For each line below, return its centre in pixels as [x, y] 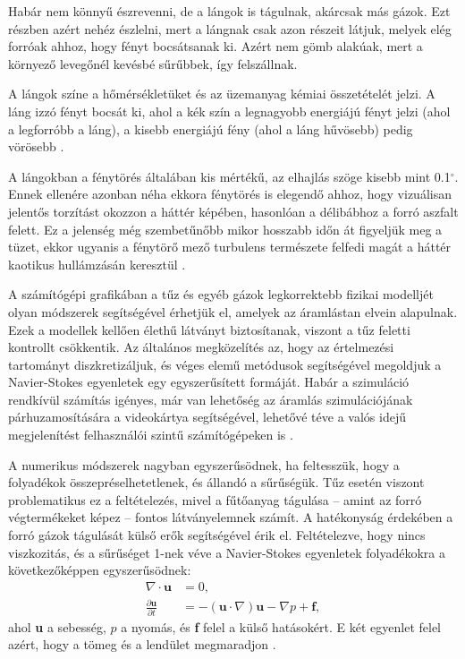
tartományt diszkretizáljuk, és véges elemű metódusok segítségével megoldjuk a [225, 364]
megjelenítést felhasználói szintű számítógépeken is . [151, 435]
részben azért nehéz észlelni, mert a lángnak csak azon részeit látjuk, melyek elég [230, 28]
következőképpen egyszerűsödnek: [100, 570]
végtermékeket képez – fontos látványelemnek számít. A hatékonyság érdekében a [231, 517]
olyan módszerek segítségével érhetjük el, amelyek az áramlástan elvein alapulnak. [233, 311]
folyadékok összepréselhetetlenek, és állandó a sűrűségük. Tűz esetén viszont [216, 482]
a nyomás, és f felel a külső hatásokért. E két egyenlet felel [281, 626]
